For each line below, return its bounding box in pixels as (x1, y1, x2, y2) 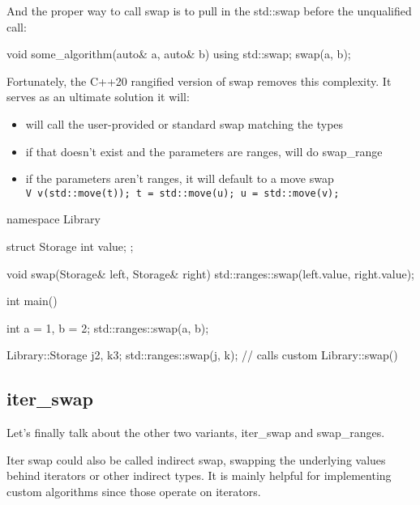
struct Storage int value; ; (6, 238, 134, 254)
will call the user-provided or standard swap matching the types (25, 115, 344, 132)
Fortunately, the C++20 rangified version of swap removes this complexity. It (6, 72, 392, 89)
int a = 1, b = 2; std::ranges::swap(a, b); (6, 319, 209, 336)
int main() (6, 292, 58, 309)
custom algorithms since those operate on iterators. (6, 482, 261, 499)
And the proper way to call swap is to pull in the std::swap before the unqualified (6, 2, 412, 19)
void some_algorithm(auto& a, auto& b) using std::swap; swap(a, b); (6, 45, 351, 62)
